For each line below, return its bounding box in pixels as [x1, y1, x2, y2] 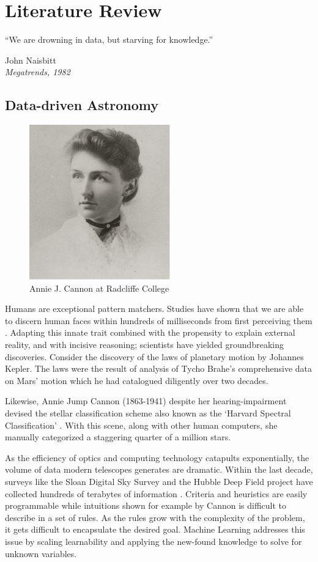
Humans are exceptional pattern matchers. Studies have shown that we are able [5, 302, 304, 315]
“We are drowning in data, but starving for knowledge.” [5, 33, 213, 46]
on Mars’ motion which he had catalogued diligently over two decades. [5, 374, 268, 386]
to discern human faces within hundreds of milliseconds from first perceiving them [5, 314, 312, 327]
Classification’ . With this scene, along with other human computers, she [5, 418, 278, 431]
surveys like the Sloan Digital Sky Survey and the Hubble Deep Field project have [5, 475, 313, 488]
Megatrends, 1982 [5, 65, 70, 78]
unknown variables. [5, 547, 77, 560]
